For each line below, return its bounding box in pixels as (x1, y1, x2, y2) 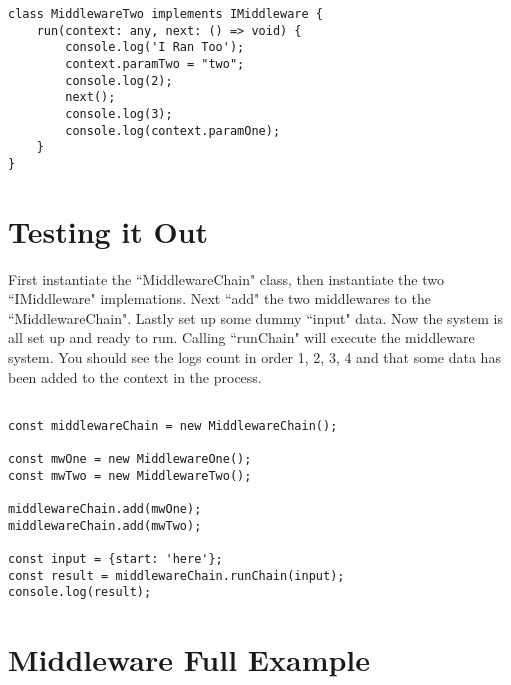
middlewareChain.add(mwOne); (8, 502, 202, 517)
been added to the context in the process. (8, 366, 262, 387)
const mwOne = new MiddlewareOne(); (8, 452, 252, 467)
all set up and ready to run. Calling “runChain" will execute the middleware (8, 327, 475, 348)
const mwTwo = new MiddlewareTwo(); (8, 468, 252, 483)
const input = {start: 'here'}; (8, 552, 223, 567)
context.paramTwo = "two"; (65, 56, 245, 71)
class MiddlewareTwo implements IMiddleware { (8, 7, 323, 21)
